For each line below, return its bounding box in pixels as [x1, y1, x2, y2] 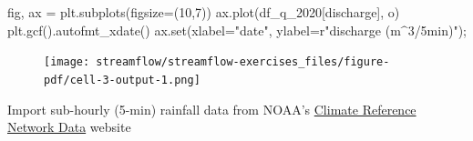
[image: [44, 55, 90, 69]
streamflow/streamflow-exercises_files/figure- [96, 55, 390, 69]
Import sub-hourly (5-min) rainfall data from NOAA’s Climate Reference [7, 99, 416, 118]
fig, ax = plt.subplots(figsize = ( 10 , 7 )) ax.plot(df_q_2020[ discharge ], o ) [7, 3, 400, 21]
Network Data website [7, 117, 131, 136]
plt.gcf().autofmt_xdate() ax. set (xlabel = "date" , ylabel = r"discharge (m [7, 20, 401, 39]
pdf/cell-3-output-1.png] [44, 73, 201, 86]
